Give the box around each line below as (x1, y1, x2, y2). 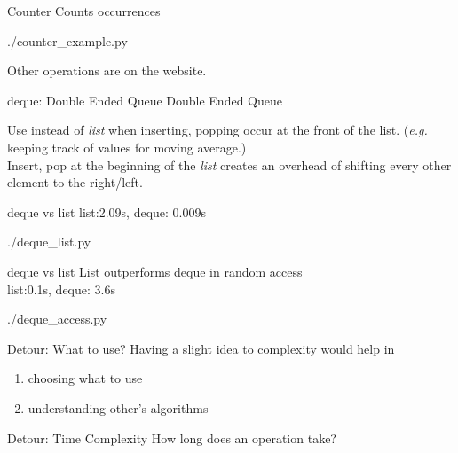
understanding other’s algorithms (28, 398, 209, 417)
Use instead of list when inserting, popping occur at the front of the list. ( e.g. (7, 121, 428, 139)
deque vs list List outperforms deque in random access (7, 262, 303, 280)
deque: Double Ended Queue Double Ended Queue (7, 90, 282, 109)
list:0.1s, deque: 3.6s (7, 279, 115, 298)
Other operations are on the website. (7, 61, 207, 80)
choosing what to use (28, 369, 143, 387)
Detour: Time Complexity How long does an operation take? (7, 428, 336, 447)
